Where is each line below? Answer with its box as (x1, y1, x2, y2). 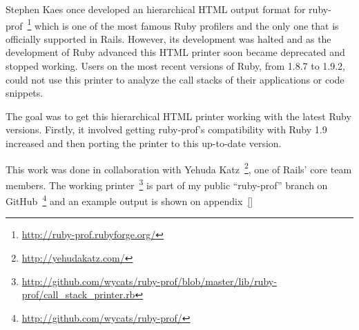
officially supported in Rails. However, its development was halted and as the (6, 31, 331, 46)
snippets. (6, 86, 43, 100)
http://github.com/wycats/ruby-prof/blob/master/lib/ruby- (21, 273, 277, 288)
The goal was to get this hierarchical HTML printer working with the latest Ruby (6, 108, 351, 123)
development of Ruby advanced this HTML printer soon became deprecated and (6, 45, 345, 59)
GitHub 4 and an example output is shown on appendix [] (6, 192, 253, 208)
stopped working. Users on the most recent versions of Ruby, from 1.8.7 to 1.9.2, (6, 59, 345, 73)
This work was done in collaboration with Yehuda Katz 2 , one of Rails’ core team (6, 159, 352, 176)
